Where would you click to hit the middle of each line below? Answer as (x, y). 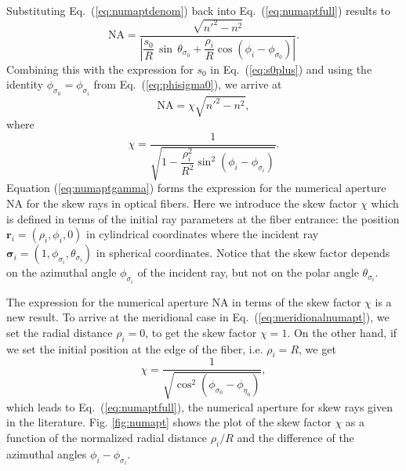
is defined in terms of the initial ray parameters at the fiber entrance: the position (203, 218)
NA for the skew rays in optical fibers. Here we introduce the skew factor (182, 203)
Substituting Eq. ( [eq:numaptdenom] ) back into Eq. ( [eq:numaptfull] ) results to (199, 10)
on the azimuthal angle (62, 272)
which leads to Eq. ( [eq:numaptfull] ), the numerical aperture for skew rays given (199, 406)
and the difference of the (295, 438)
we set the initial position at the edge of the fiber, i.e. (135, 348)
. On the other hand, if (342, 332)
